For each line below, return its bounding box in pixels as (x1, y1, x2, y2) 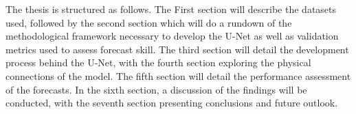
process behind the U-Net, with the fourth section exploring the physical (5, 55, 311, 70)
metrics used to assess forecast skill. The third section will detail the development (5, 42, 349, 56)
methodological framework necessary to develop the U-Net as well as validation (5, 29, 339, 43)
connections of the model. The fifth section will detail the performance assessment (5, 68, 351, 83)
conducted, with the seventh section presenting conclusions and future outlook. (5, 96, 338, 110)
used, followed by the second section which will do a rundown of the (5, 15, 292, 29)
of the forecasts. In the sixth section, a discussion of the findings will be (5, 82, 307, 96)
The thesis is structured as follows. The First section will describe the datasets (5, 2, 337, 16)
